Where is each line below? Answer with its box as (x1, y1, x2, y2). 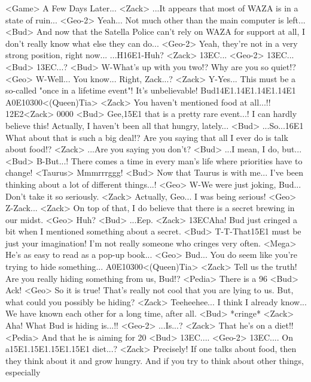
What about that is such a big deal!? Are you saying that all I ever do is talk (5, 131, 288, 143)
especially (5, 366, 41, 378)
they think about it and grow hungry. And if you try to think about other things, (5, 354, 304, 366)
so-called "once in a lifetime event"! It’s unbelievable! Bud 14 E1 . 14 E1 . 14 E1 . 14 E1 (5, 84, 296, 97)
